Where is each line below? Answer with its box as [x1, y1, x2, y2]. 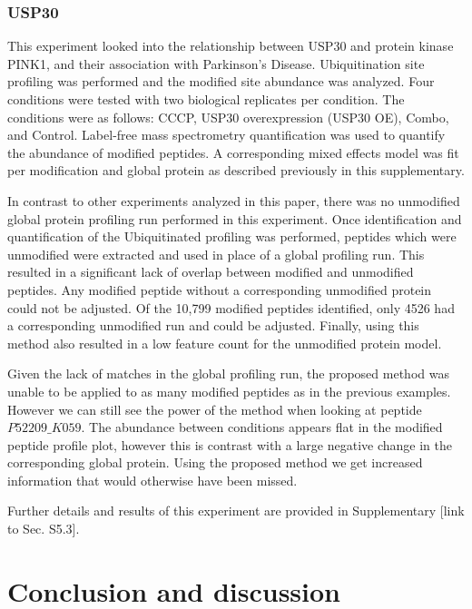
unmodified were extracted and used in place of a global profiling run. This [7, 244, 425, 263]
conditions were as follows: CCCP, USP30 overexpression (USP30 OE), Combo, [7, 107, 449, 126]
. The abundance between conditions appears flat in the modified [81, 417, 443, 437]
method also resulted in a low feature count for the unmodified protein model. [7, 333, 442, 352]
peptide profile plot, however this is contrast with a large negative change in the [7, 435, 452, 454]
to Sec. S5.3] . [7, 519, 80, 538]
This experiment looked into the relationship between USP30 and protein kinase [7, 36, 454, 55]
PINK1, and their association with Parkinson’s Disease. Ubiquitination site [7, 54, 425, 73]
